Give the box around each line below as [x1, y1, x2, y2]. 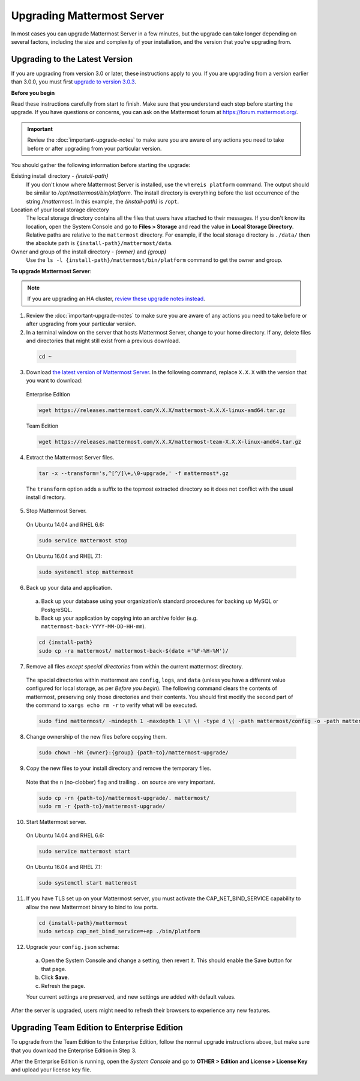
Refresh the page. [41, 982, 86, 989]
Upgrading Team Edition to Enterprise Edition [11, 1023, 183, 1033]
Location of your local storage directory [11, 206, 109, 213]
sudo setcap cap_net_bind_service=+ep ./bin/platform [38, 928, 200, 935]
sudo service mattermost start [38, 848, 131, 855]
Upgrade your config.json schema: [26, 943, 119, 951]
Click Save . [41, 974, 70, 981]
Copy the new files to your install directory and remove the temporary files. [26, 765, 212, 772]
